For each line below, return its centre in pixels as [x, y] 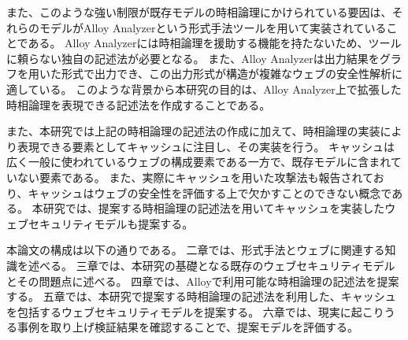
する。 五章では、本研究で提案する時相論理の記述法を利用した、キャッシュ [201, 296]
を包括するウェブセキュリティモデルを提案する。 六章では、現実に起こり [195, 311]
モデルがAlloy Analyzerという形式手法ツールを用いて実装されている [213, 27]
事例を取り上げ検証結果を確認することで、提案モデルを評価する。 [188, 327]
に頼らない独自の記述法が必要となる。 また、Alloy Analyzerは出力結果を [193, 58]
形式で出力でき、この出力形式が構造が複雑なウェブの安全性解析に [232, 74]
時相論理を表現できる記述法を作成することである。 [139, 104]
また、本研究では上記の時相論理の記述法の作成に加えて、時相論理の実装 [193, 131]
